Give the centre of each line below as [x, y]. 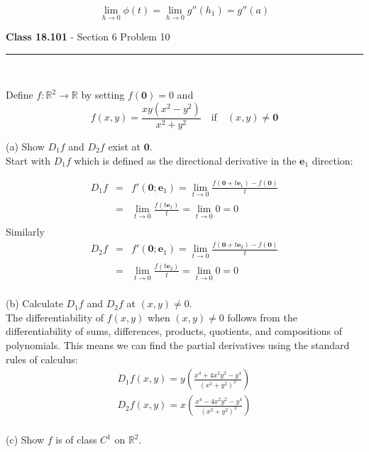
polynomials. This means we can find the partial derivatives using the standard [178, 344]
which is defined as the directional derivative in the [185, 160]
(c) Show [25, 440]
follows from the [262, 317]
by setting [103, 95]
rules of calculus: [42, 359]
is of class [76, 440]
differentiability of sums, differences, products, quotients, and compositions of [174, 331]
